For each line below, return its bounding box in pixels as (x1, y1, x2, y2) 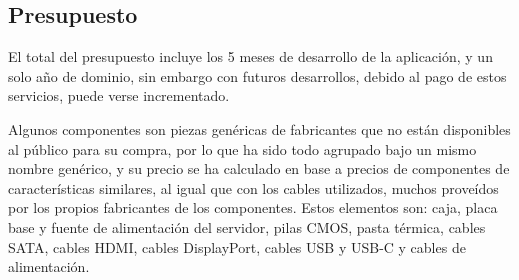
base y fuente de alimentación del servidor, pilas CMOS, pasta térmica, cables (8, 216, 486, 237)
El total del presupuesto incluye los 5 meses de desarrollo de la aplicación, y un (8, 46, 493, 67)
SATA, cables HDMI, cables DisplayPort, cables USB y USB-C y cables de (8, 236, 466, 257)
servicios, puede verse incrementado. (8, 85, 230, 106)
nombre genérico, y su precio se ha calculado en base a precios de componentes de (8, 158, 510, 179)
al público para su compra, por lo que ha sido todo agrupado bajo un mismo (8, 138, 477, 159)
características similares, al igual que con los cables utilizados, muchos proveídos (8, 177, 499, 198)
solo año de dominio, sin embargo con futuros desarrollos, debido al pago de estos (8, 65, 507, 86)
